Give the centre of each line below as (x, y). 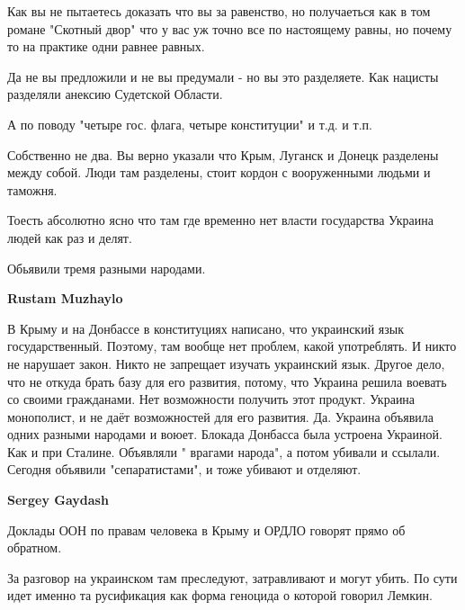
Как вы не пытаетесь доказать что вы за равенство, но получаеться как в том (219, 11)
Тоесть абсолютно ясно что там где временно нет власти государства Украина (220, 220)
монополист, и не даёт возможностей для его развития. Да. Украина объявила (221, 416)
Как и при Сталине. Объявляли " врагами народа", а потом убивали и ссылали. (224, 451)
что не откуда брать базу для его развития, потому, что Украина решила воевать (227, 381)
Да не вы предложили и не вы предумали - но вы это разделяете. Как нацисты (223, 76)
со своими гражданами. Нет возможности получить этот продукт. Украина (211, 399)
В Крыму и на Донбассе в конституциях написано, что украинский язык (206, 328)
